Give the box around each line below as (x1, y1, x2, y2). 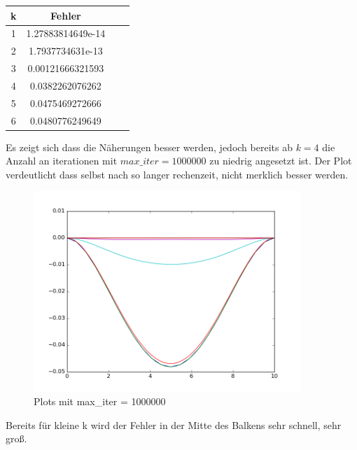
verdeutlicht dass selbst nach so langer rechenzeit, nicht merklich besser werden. (6, 167, 349, 181)
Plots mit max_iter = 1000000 (34, 394, 166, 409)
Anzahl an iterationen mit (6, 153, 118, 168)
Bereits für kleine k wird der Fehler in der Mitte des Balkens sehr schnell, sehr (6, 417, 342, 432)
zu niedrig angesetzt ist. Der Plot (209, 153, 352, 168)
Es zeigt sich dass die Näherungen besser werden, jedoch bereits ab (6, 139, 293, 154)
